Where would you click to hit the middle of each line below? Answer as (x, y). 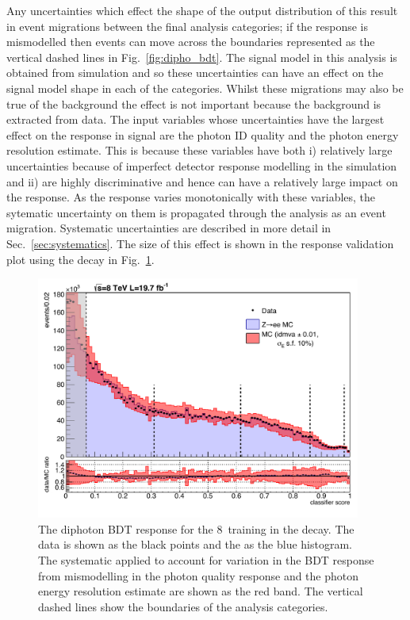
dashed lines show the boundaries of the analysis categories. (183, 606)
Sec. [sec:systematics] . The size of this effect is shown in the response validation (200, 243)
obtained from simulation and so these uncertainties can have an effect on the (195, 73)
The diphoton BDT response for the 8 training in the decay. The (196, 528)
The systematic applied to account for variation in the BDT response (206, 559)
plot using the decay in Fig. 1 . (80, 259)
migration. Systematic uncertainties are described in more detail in (169, 228)
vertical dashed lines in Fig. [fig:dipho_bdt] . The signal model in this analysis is (202, 57)
